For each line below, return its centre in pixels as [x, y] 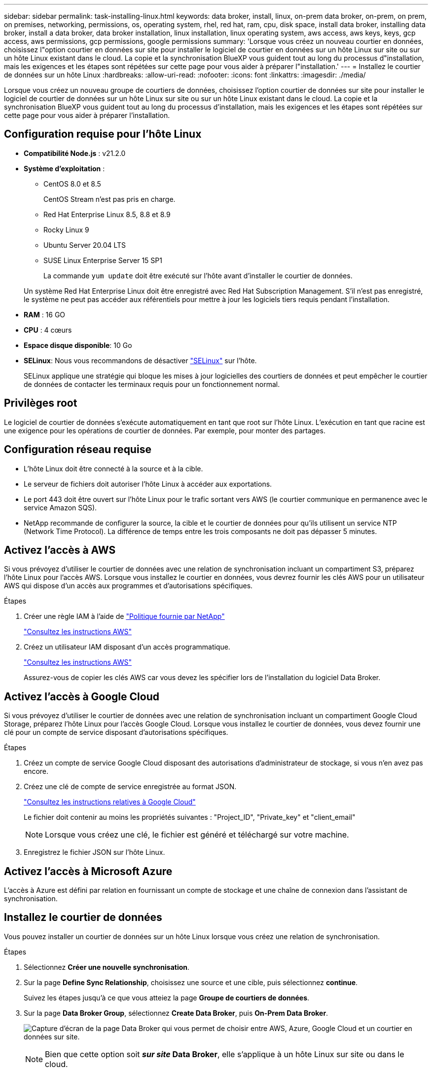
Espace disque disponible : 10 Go [78, 345]
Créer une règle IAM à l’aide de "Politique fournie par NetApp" [124, 616]
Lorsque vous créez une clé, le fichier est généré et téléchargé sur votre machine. [197, 835]
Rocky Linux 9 [66, 229]
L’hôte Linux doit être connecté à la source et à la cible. [113, 468]
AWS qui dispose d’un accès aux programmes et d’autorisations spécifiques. [128, 586]
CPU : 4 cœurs [48, 330]
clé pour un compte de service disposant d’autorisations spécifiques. [116, 732]
